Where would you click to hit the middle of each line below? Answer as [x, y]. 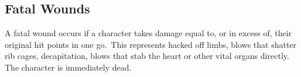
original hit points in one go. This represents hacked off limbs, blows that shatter [151, 44]
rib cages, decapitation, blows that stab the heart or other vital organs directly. [147, 56]
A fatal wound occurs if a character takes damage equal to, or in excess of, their [148, 33]
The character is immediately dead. [68, 67]
